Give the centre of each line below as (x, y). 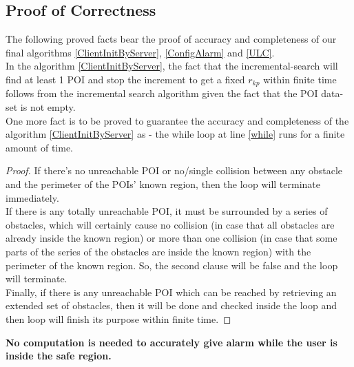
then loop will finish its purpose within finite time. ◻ (118, 318)
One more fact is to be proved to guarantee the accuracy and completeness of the (177, 120)
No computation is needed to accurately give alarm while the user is (171, 342)
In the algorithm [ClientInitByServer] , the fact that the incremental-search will (172, 66)
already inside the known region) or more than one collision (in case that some (171, 238)
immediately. (32, 197)
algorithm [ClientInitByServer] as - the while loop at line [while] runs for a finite (175, 134)
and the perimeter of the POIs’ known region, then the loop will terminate (163, 184)
